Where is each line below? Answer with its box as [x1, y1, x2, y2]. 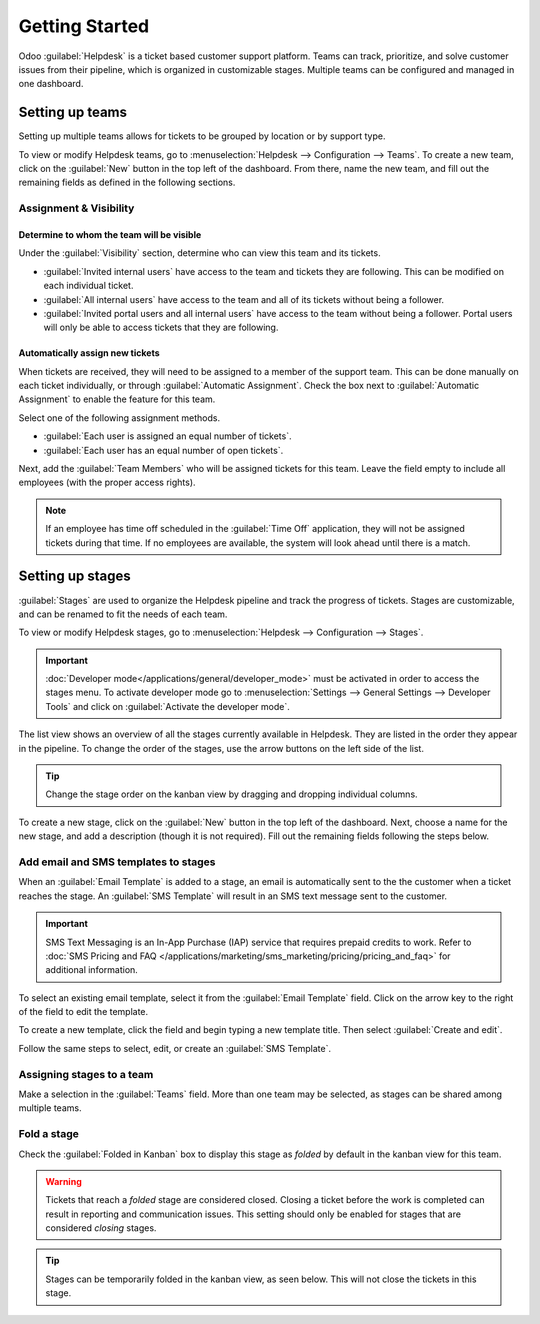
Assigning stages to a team [18, 1067, 154, 1081]
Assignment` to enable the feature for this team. [18, 393, 216, 405]
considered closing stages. [45, 1222, 157, 1234]
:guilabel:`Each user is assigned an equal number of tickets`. [43, 430, 292, 442]
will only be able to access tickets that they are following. [43, 321, 279, 334]
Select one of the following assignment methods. [18, 411, 220, 424]
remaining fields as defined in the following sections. [18, 176, 236, 189]
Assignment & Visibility [18, 201, 135, 215]
